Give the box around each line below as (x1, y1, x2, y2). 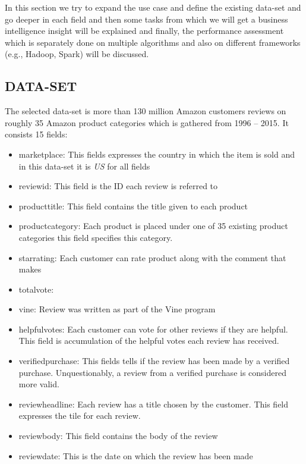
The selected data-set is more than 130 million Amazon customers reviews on (5, 105, 286, 117)
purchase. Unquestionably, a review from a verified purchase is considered (18, 366, 286, 378)
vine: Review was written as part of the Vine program (18, 303, 216, 315)
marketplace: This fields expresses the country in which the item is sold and (18, 148, 295, 160)
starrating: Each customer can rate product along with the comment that (18, 251, 286, 264)
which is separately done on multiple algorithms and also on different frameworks (5, 36, 301, 48)
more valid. (18, 378, 59, 390)
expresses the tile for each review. (18, 409, 141, 422)
